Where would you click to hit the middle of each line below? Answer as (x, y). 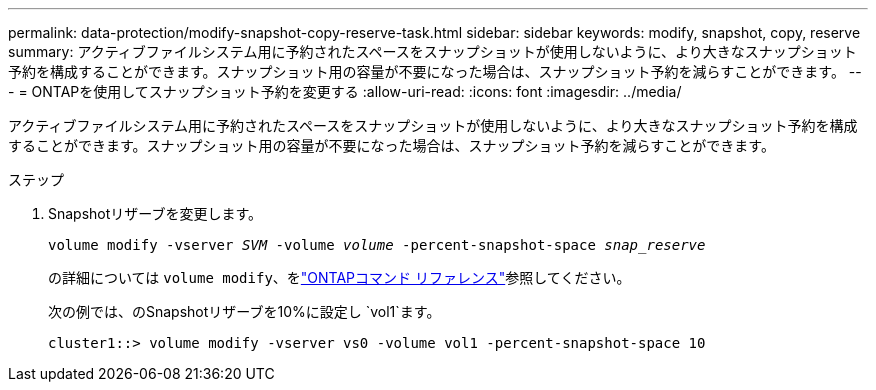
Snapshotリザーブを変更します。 (155, 213)
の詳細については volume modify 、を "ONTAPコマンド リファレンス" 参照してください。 (339, 277)
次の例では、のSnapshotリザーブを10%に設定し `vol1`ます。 (244, 311)
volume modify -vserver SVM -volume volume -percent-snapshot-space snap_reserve (377, 245)
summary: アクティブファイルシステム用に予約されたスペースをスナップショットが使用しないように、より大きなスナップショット (432, 51)
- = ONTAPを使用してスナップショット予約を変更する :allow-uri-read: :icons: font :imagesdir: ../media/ (345, 91)
